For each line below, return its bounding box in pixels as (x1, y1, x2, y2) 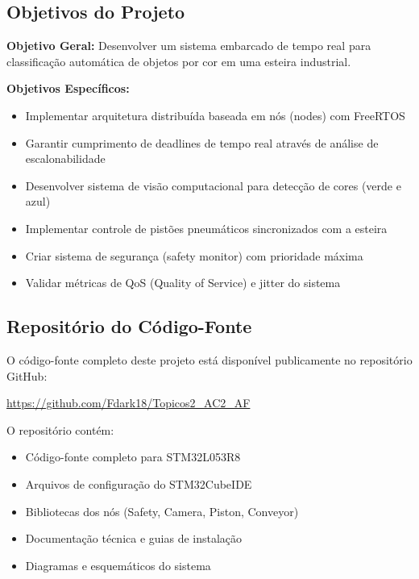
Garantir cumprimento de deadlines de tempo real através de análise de (25, 134, 379, 151)
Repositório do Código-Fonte (6, 314, 252, 339)
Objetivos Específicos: (6, 80, 130, 97)
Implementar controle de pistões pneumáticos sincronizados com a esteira (25, 219, 388, 236)
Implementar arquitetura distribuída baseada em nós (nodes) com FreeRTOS (25, 106, 405, 123)
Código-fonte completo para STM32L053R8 (25, 448, 241, 465)
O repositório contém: (6, 421, 114, 438)
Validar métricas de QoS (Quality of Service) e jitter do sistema (25, 274, 341, 291)
